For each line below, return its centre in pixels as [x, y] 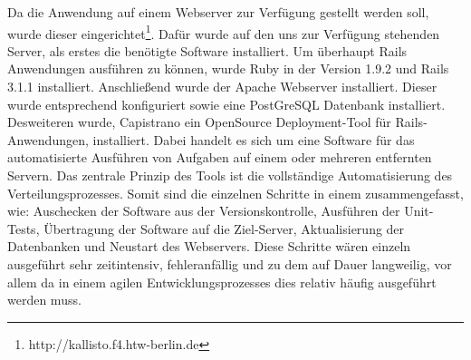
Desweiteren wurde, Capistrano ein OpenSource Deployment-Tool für [199, 122]
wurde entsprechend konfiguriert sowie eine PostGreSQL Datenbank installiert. [226, 104]
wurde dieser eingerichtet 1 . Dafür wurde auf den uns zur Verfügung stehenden [224, 32]
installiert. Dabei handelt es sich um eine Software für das [254, 139]
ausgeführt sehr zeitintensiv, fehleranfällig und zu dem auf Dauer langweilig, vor [230, 263]
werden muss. [44, 300]
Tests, [24, 228]
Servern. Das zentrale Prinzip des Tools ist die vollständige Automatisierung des [230, 175]
